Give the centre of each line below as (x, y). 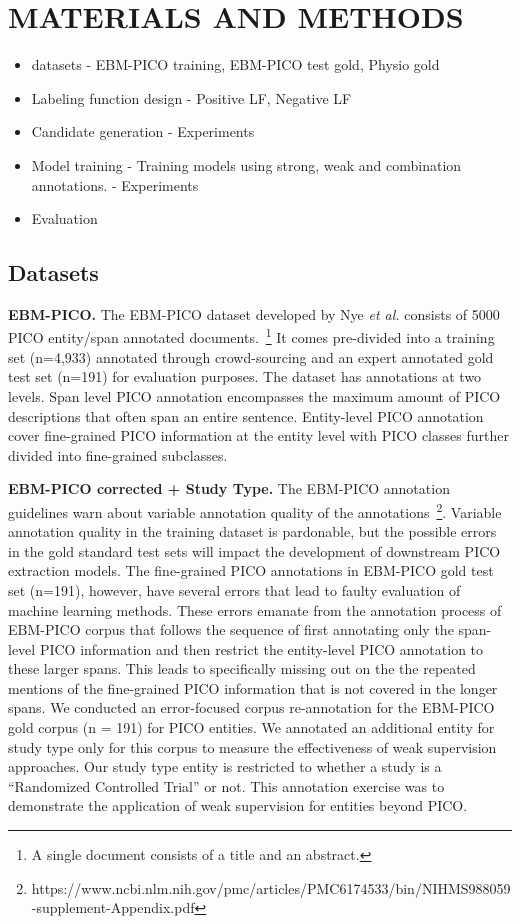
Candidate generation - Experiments (143, 131)
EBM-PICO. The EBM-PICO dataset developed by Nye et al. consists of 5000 (254, 313)
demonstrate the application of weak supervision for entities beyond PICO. (238, 805)
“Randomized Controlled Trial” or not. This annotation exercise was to (226, 785)
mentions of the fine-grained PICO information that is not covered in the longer (253, 687)
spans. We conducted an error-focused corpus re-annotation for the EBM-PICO (251, 707)
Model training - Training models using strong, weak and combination (246, 164)
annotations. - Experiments (115, 184)
